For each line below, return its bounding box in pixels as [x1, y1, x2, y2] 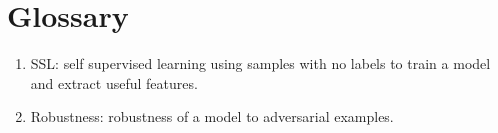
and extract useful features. [30, 72, 198, 93]
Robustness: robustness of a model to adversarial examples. [30, 106, 394, 127]
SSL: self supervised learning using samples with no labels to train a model [30, 53, 491, 74]
